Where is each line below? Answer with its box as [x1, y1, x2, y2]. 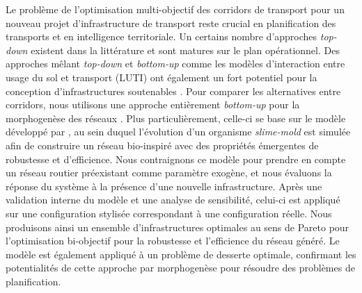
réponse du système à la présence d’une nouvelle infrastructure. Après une [6, 178, 322, 193]
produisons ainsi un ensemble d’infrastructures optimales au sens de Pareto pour [6, 219, 349, 234]
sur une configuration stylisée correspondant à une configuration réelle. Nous [6, 206, 332, 220]
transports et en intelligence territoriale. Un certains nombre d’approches [6, 29, 317, 44]
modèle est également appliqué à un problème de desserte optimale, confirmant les [6, 246, 356, 261]
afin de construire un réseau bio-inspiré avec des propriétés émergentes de [6, 137, 319, 152]
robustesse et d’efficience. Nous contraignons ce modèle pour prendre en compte [6, 151, 346, 166]
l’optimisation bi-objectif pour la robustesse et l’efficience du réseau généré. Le [6, 233, 340, 248]
